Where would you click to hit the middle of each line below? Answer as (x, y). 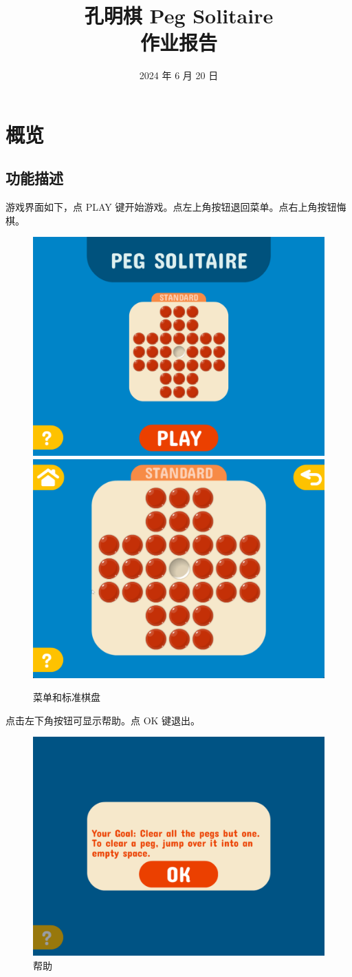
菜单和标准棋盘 (67, 697)
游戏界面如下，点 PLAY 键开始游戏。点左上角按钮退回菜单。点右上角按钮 (171, 207)
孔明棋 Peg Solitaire (179, 15)
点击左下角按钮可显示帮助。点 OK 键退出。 (103, 720)
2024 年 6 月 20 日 (179, 75)
